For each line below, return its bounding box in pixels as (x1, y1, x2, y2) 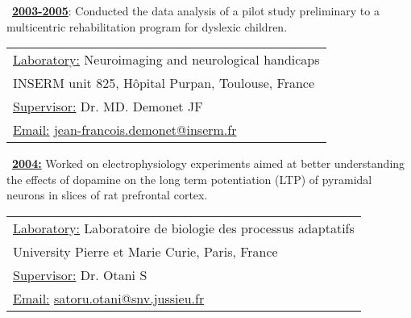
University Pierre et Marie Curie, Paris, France (13, 241, 278, 261)
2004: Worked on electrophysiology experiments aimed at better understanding (12, 155, 405, 172)
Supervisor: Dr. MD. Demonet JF (13, 97, 203, 116)
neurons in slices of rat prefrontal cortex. (6, 186, 208, 203)
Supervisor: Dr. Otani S (13, 265, 147, 284)
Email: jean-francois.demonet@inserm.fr (13, 120, 237, 140)
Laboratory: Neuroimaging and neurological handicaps (13, 50, 320, 69)
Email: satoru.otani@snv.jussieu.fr (13, 288, 205, 308)
